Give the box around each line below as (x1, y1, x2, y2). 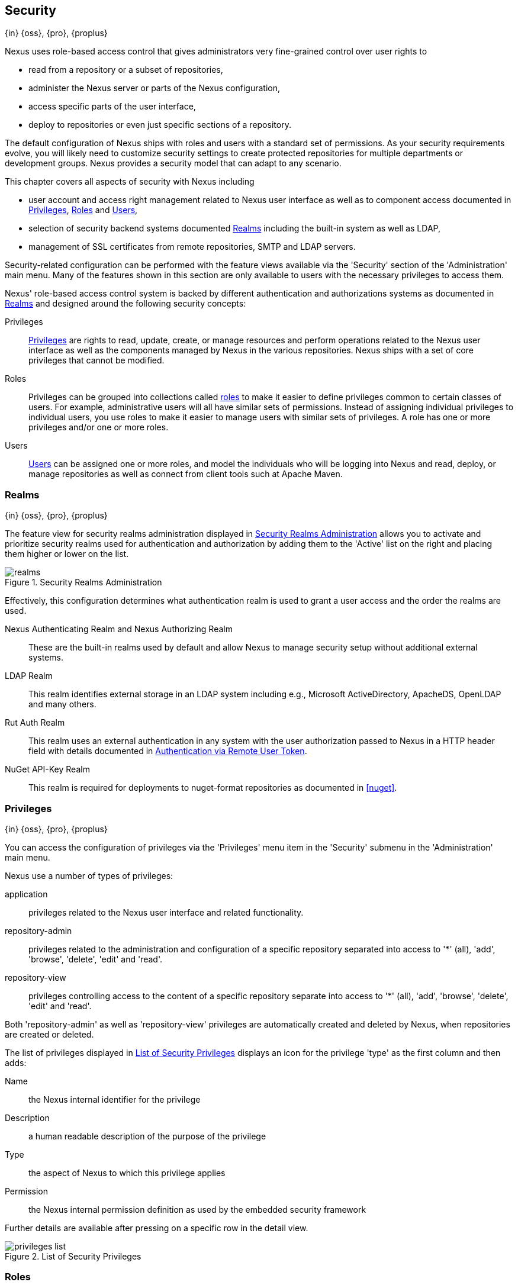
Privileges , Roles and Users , (28, 205, 138, 215)
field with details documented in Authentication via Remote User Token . (28, 746, 307, 756)
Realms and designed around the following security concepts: (5, 298, 246, 309)
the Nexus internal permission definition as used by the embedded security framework (28, 1204, 366, 1215)
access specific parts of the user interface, (28, 101, 196, 112)
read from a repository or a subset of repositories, (28, 65, 223, 75)
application (5, 888, 48, 899)
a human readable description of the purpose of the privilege (28, 1131, 266, 1141)
